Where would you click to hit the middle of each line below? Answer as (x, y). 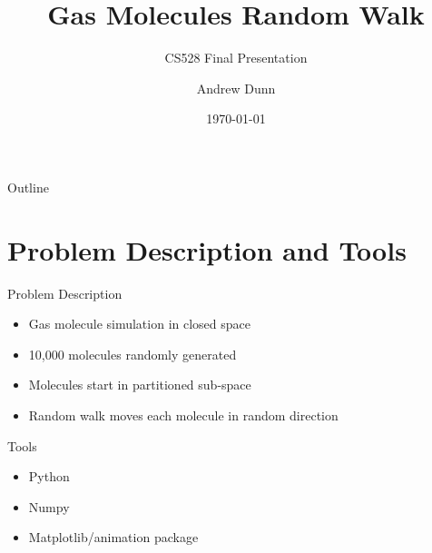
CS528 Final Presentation (236, 58)
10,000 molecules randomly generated (133, 354)
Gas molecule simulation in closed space (139, 324)
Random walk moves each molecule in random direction (183, 415)
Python (49, 476)
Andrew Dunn (236, 88)
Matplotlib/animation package (113, 537)
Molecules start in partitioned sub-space (140, 385)
